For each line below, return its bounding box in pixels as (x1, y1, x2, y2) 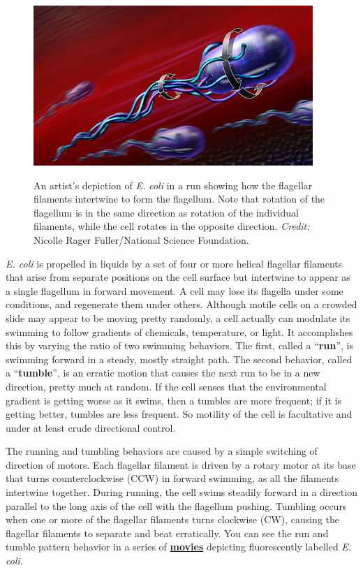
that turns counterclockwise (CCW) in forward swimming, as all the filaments (6, 471, 339, 485)
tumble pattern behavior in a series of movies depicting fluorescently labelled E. (6, 539, 352, 554)
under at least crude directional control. (6, 420, 176, 434)
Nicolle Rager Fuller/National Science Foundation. (34, 232, 249, 247)
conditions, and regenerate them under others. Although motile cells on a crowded (6, 297, 357, 312)
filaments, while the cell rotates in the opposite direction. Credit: (34, 219, 310, 233)
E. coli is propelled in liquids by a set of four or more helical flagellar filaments (6, 256, 343, 270)
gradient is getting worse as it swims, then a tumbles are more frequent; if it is (6, 393, 341, 407)
